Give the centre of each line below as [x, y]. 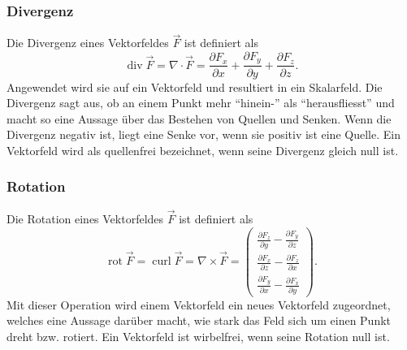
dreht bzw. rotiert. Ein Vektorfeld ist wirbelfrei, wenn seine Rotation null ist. [198, 336]
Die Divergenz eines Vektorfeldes [88, 43]
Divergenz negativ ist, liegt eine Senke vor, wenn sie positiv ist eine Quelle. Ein [203, 134]
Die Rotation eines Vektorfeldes [85, 218]
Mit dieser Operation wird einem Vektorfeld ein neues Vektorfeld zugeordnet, [199, 304]
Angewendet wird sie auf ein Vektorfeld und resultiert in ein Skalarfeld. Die [195, 86]
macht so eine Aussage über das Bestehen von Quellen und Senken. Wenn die [199, 118]
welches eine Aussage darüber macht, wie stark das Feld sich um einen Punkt [199, 320]
